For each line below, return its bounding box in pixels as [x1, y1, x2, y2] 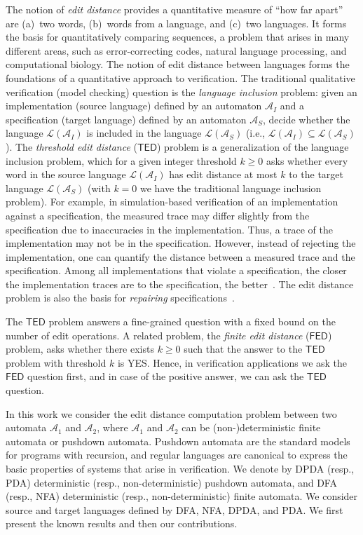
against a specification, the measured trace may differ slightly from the [6, 208, 310, 222]
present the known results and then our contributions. [6, 516, 238, 531]
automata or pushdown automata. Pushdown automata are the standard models [6, 433, 350, 448]
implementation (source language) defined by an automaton [6, 98, 262, 113]
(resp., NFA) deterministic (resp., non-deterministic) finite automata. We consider [6, 489, 358, 503]
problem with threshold [6, 355, 107, 370]
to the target [289, 167, 343, 182]
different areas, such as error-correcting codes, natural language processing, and [6, 43, 347, 57]
